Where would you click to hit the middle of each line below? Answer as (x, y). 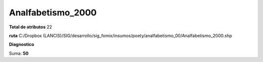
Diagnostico (21, 44)
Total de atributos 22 (30, 27)
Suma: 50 (19, 53)
